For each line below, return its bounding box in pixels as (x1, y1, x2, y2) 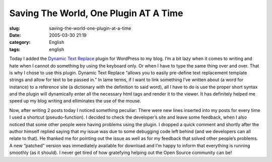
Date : (9, 32, 21, 38)
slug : (9, 25, 20, 31)
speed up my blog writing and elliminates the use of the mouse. (9, 98, 141, 104)
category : (9, 39, 31, 45)
